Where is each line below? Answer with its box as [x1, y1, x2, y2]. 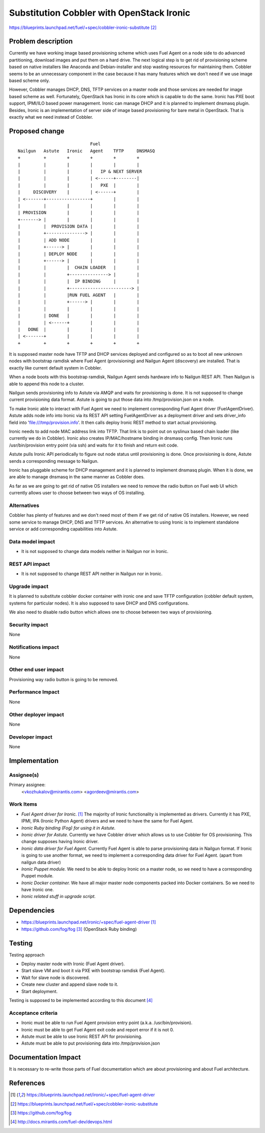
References [9, 1079, 45, 1087]
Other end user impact [9, 666, 64, 673]
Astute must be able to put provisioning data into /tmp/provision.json [21, 1040, 160, 1046]
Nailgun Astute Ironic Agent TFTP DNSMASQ [18, 148, 155, 154]
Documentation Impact [9, 1053, 81, 1062]
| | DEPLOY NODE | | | [18, 251, 140, 257]
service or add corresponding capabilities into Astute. [9, 526, 118, 532]
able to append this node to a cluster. [9, 381, 84, 387]
